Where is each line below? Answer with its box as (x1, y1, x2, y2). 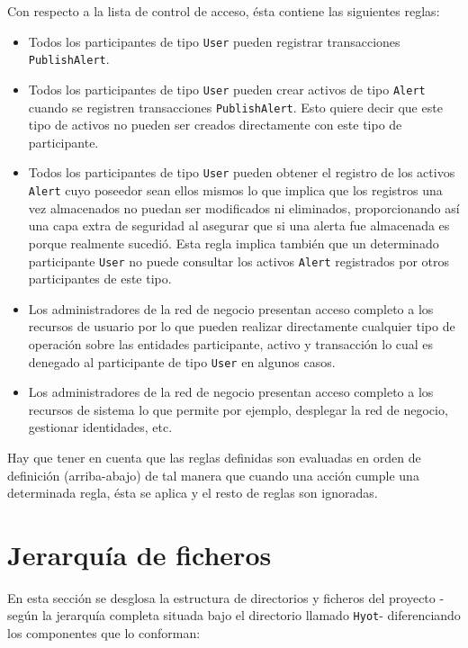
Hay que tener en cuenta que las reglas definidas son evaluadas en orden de (7, 447, 421, 466)
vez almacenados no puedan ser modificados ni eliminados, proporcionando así (28, 198, 460, 217)
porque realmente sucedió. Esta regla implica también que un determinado (28, 233, 439, 252)
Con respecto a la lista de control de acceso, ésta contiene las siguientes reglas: (7, 2, 440, 20)
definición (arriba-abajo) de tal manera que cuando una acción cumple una (7, 465, 419, 484)
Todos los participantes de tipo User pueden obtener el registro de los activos (28, 163, 455, 182)
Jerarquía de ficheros (7, 535, 272, 572)
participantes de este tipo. (28, 269, 172, 288)
